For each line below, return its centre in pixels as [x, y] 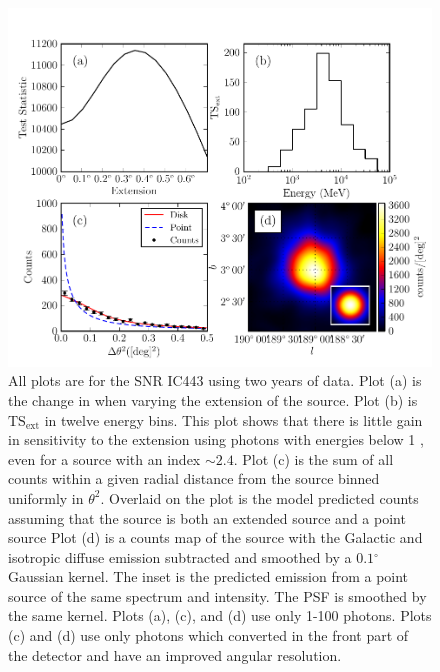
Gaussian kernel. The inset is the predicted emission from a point [208, 576]
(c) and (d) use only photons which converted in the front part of [208, 635]
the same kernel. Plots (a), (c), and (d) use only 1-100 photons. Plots [220, 615]
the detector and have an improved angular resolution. [175, 654]
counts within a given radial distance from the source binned [194, 478]
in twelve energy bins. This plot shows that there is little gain [233, 419]
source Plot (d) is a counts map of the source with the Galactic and [215, 537]
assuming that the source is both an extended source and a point [207, 517]
